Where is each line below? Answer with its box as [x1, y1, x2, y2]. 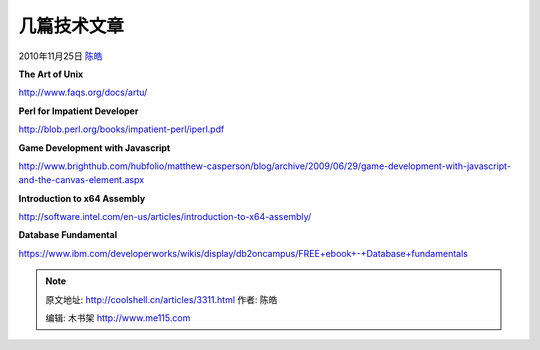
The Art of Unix [18, 68, 84, 80]
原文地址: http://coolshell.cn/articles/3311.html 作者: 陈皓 [45, 293, 278, 305]
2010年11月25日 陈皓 [18, 50, 104, 62]
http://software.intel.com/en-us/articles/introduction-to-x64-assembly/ [18, 211, 312, 223]
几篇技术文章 [18, 15, 125, 37]
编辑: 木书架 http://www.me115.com [45, 312, 191, 324]
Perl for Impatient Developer [18, 105, 139, 117]
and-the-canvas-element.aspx [18, 174, 145, 186]
